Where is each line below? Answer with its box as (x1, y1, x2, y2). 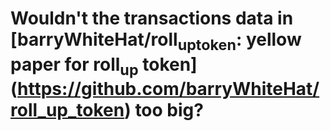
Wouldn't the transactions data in (10, 7, 294, 30)
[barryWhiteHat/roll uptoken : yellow (10, 28, 302, 54)
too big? (134, 99, 204, 122)
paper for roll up (10, 53, 139, 79)
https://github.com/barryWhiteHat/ (17, 78, 320, 101)
